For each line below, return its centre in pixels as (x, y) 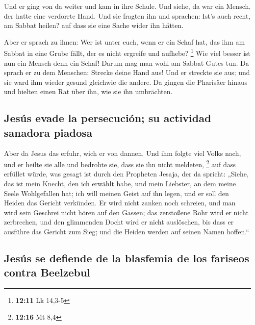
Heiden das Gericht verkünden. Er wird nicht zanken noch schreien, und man (120, 203)
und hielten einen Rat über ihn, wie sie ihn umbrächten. (88, 91)
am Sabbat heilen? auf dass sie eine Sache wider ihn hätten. (94, 25)
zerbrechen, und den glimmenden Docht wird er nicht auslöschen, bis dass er (119, 222)
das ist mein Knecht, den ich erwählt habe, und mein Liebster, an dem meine (120, 184)
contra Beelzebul (47, 272)
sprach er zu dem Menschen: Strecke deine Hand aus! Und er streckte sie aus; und (127, 72)
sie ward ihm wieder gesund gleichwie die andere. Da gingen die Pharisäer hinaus (126, 82)
